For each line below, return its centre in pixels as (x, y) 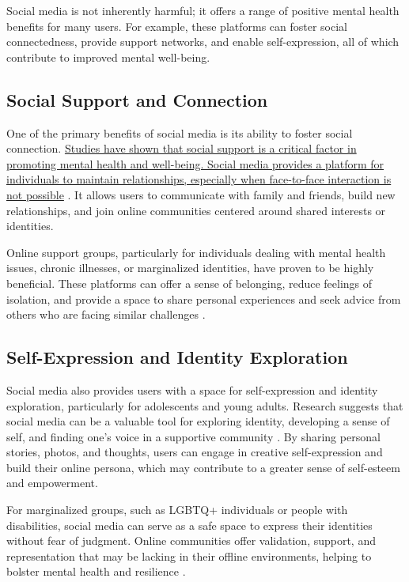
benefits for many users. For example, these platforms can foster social (177, 26)
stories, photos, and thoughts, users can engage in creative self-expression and (195, 452)
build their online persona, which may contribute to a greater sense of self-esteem (203, 467)
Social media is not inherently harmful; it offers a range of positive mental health (203, 10)
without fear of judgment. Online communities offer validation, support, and (191, 540)
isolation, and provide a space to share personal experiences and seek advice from (204, 299)
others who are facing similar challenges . (106, 314)
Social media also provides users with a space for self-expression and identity (192, 389)
